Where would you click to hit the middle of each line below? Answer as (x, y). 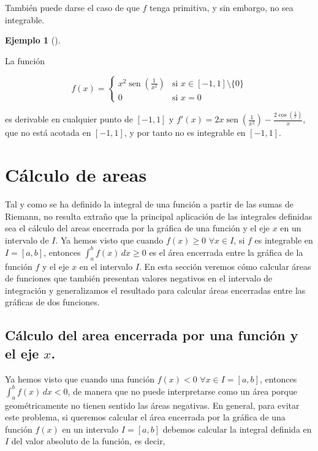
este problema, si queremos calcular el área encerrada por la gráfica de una (145, 417)
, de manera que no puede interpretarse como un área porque (182, 391)
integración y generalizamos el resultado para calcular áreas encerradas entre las (155, 290)
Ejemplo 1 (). (33, 40)
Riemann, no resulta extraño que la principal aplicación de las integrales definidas (159, 216)
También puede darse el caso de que (72, 7)
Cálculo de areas (76, 175)
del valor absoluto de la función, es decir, (88, 441)
